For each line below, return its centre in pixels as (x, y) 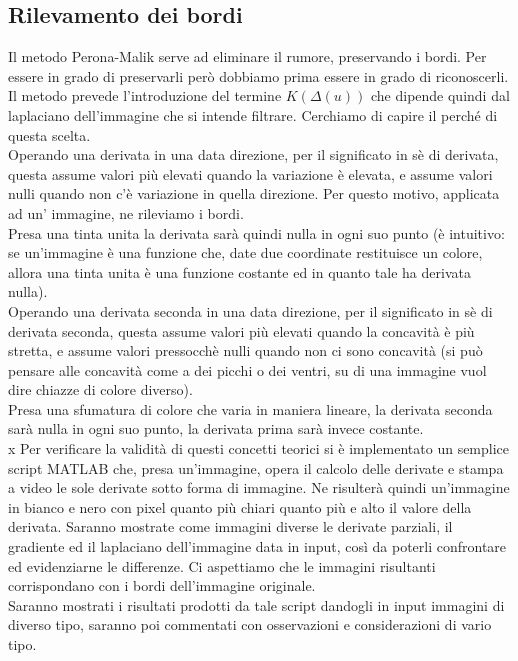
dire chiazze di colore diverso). (100, 389)
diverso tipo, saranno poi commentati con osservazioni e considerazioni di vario (250, 624)
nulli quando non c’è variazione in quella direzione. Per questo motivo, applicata (254, 193)
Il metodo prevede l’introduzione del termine (145, 95)
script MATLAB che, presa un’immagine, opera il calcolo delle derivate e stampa (256, 467)
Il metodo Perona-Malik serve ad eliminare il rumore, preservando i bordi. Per (247, 56)
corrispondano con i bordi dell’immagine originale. (162, 585)
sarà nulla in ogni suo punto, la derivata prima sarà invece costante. (216, 428)
